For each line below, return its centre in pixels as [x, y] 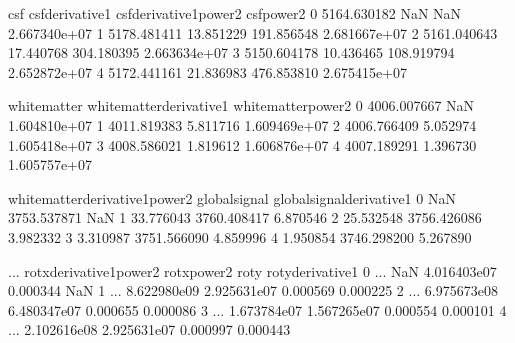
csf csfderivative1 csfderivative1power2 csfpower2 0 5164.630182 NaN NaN [235, 13]
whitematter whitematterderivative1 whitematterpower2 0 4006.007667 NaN [241, 105]
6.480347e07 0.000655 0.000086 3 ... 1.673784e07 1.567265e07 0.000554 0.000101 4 [257, 309]
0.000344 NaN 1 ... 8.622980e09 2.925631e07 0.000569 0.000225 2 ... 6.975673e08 [253, 290]
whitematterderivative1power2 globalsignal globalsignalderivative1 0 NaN [232, 197]
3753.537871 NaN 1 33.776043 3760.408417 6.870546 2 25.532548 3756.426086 [245, 217]
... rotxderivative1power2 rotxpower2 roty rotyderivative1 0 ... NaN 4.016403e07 [252, 270]
